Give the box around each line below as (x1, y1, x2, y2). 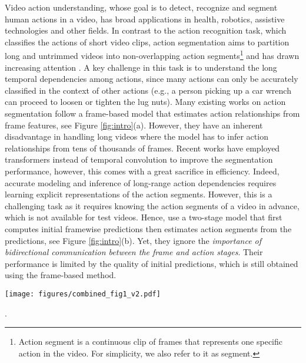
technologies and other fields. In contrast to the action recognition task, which (5, 24, 287, 37)
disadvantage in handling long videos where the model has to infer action (5, 130, 268, 143)
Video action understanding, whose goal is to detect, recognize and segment (5, 1, 278, 13)
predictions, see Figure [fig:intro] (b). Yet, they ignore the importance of (5, 234, 262, 246)
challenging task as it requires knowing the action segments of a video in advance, (5, 199, 300, 212)
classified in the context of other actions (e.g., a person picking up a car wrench (5, 84, 291, 96)
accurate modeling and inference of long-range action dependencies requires (5, 176, 277, 189)
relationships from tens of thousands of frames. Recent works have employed (5, 141, 280, 154)
